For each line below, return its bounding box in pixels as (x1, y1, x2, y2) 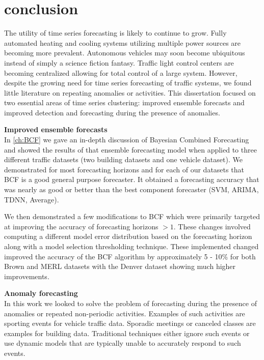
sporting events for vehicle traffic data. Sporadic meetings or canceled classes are (4, 318, 256, 328)
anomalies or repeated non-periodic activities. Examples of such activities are (4, 308, 245, 318)
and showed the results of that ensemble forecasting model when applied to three (4, 144, 257, 155)
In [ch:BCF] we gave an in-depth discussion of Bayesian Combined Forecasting (4, 134, 249, 145)
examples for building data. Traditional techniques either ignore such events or (4, 327, 250, 338)
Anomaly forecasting (4, 288, 78, 298)
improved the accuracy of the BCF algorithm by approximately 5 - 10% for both (4, 251, 256, 261)
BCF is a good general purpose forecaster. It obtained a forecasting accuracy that (4, 174, 259, 185)
